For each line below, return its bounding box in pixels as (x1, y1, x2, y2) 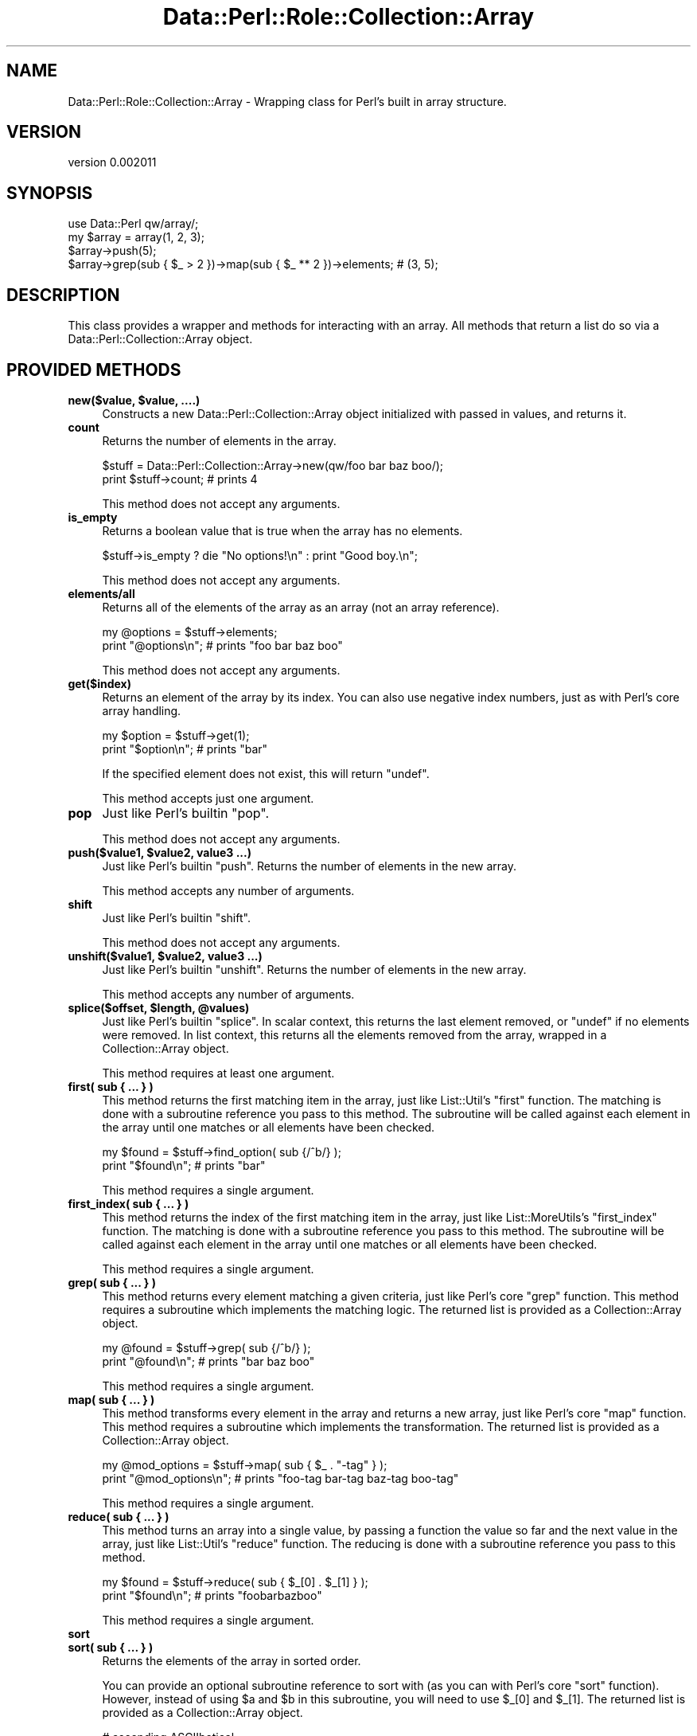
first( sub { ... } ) (68, 1079, 154, 1093)
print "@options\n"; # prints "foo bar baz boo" (102, 638, 343, 652)
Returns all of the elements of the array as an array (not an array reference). (102, 600, 500, 614)
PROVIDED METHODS (6, 359, 181, 380)
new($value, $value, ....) (68, 393, 201, 407)
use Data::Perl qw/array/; (68, 217, 199, 231)
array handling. (102, 703, 181, 717)
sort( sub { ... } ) (68, 1640, 154, 1654)
